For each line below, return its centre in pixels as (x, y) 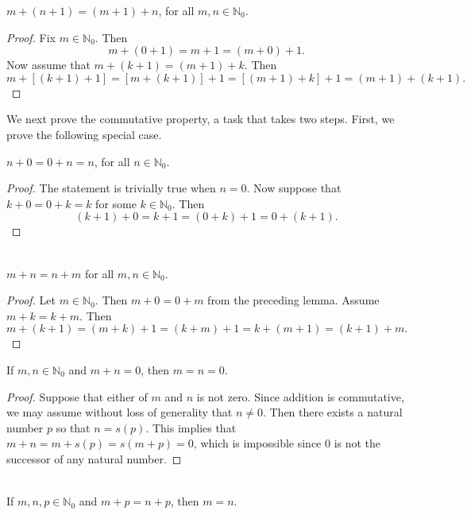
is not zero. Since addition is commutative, (300, 396)
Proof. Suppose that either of (77, 396)
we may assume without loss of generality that (120, 412)
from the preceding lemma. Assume (293, 300)
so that (73, 427)
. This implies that (191, 427)
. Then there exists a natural (332, 412)
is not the (357, 443)
